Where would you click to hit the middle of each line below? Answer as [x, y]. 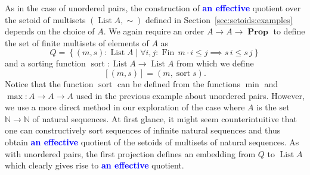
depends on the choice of [50, 31]
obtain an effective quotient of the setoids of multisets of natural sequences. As [152, 141]
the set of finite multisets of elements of [77, 42]
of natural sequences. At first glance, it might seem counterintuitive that [165, 118]
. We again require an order [154, 31]
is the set [273, 107]
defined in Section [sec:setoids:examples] [219, 19]
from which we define [215, 63]
